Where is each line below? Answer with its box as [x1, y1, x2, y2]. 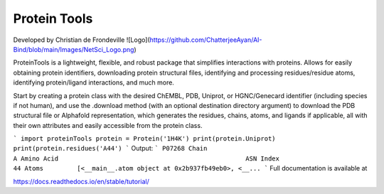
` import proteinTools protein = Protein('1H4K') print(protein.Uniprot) [13, 135, 277, 143]
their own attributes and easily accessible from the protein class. [13, 121, 203, 129]
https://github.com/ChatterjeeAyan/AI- [149, 36, 262, 44]
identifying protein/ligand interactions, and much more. [13, 78, 174, 87]
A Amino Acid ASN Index [13, 154, 280, 163]
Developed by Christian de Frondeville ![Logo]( [13, 36, 151, 44]
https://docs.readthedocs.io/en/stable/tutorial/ [13, 177, 149, 185]
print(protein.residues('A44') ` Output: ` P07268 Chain [13, 144, 208, 153]
